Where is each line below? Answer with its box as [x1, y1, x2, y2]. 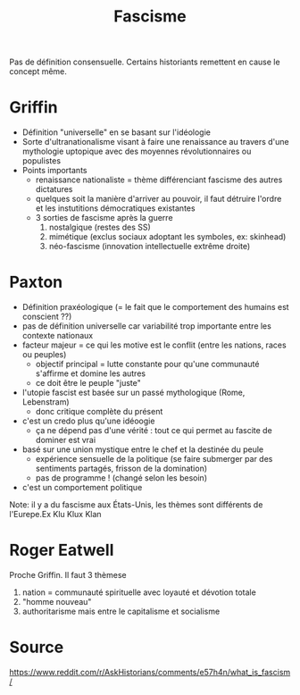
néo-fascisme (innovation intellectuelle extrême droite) [48, 241, 251, 252]
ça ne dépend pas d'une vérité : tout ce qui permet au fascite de [35, 425, 272, 436]
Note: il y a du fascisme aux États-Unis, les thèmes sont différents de [9, 499, 263, 510]
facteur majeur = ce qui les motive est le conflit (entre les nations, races [21, 339, 287, 350]
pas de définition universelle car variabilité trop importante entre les [21, 321, 272, 331]
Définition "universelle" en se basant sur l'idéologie [21, 127, 212, 138]
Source [9, 637, 64, 657]
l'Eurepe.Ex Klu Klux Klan [9, 509, 102, 520]
